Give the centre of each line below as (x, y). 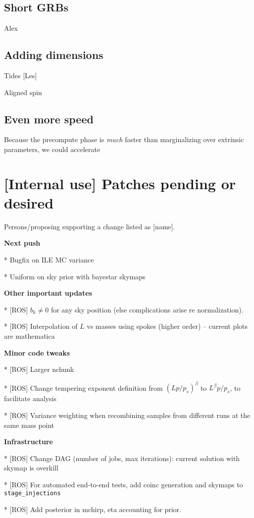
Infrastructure (28, 441)
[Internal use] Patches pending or (120, 183)
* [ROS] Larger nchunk (39, 369)
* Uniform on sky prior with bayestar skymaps (75, 276)
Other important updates (48, 293)
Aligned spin (23, 92)
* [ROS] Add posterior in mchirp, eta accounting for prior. (93, 509)
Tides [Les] (21, 75)
